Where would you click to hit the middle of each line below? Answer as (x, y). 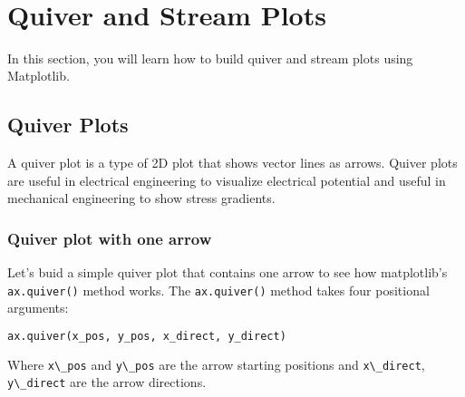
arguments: (38, 308)
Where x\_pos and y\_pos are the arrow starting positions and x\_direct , (216, 364)
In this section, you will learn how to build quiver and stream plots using (210, 58)
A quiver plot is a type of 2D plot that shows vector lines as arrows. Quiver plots (232, 163)
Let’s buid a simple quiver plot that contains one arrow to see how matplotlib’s (228, 272)
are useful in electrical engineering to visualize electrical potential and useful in (227, 180)
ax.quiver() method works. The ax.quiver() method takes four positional (218, 290)
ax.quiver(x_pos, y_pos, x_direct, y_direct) (147, 336)
